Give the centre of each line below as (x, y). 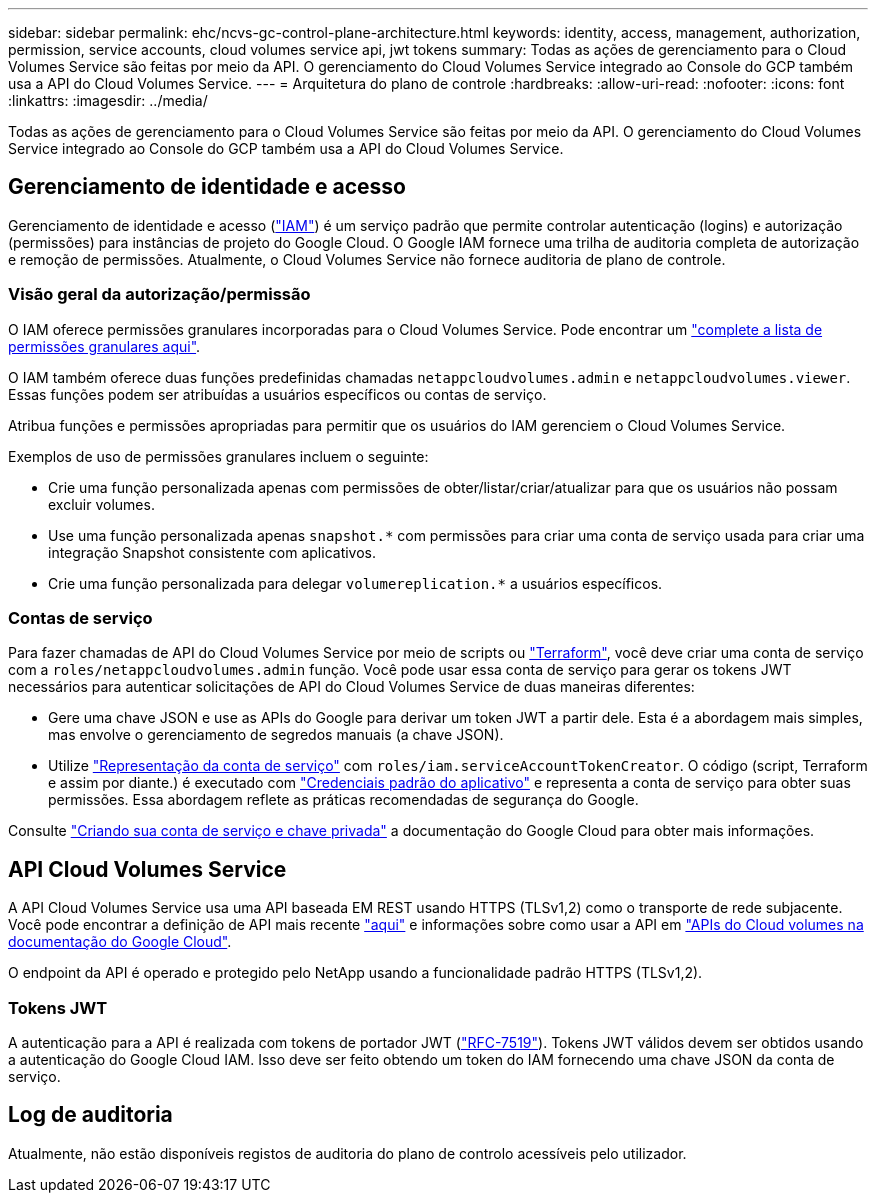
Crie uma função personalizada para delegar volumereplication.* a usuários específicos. (355, 583)
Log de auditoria (90, 1115)
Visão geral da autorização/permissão (159, 294)
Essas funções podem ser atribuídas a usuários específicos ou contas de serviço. (277, 394)
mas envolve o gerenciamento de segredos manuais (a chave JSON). (276, 735)
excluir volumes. (101, 504)
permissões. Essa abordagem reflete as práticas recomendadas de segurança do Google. (343, 800)
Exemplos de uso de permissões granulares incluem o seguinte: (218, 456)
